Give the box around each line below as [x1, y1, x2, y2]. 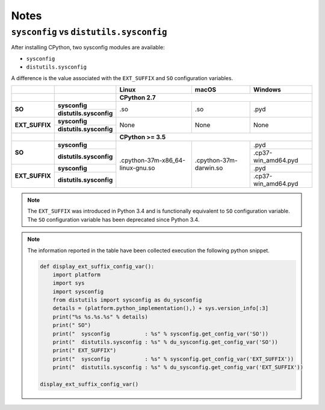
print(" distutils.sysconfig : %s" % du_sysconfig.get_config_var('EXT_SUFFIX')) [52, 364, 304, 371]
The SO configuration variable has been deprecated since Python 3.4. [27, 216, 200, 223]
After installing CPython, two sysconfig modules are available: [11, 44, 165, 51]
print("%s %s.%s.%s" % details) [52, 313, 149, 320]
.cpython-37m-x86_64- [119, 157, 186, 165]
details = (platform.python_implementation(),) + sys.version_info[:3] [52, 305, 269, 312]
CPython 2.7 [119, 93, 156, 102]
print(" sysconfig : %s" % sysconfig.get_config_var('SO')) [52, 330, 269, 337]
